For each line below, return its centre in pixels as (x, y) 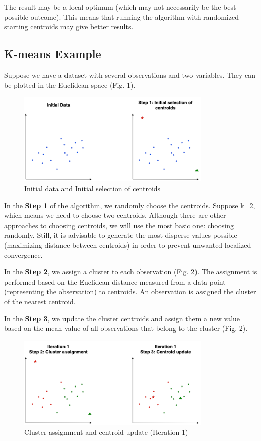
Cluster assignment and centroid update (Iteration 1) (106, 432)
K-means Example (53, 54)
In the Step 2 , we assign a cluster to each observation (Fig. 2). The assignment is (131, 272)
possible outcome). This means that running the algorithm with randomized (121, 16)
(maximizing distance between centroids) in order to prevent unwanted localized (128, 244)
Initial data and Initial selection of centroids (92, 188)
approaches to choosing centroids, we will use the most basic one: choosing (119, 225)
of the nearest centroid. (40, 301)
